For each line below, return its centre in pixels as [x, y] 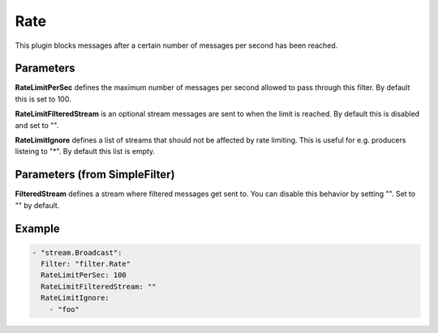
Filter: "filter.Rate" [86, 264]
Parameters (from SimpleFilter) [95, 175]
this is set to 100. [43, 99]
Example [37, 228]
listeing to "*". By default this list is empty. [85, 152]
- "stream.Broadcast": [77, 252]
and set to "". [37, 125]
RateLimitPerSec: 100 [84, 275]
